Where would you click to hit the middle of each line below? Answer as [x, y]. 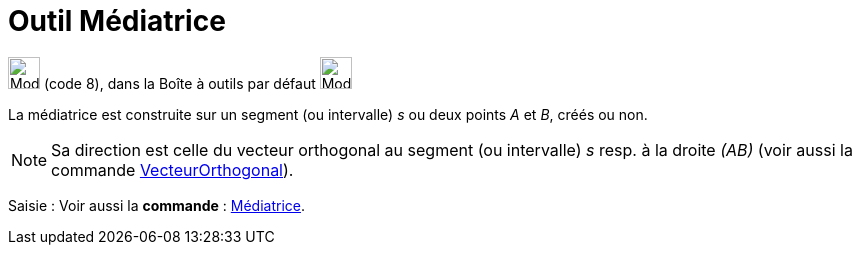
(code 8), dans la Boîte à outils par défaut [179, 83]
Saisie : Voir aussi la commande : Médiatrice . [157, 205]
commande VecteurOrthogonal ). [172, 169]
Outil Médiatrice [117, 21]
